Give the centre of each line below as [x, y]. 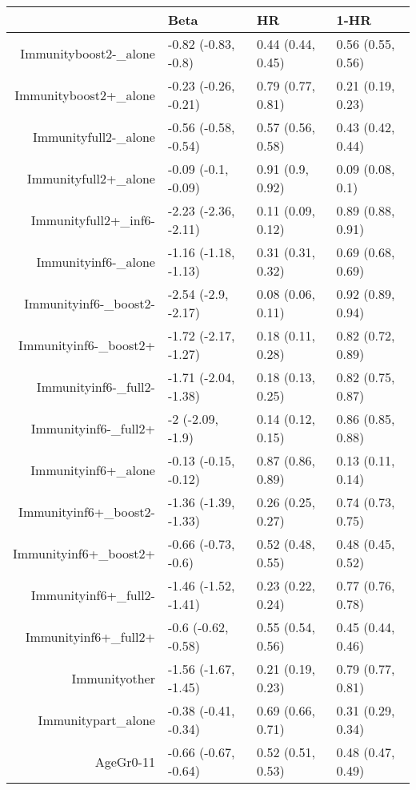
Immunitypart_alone [96, 719]
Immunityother [113, 678]
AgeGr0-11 [125, 761]
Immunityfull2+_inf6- [93, 220]
